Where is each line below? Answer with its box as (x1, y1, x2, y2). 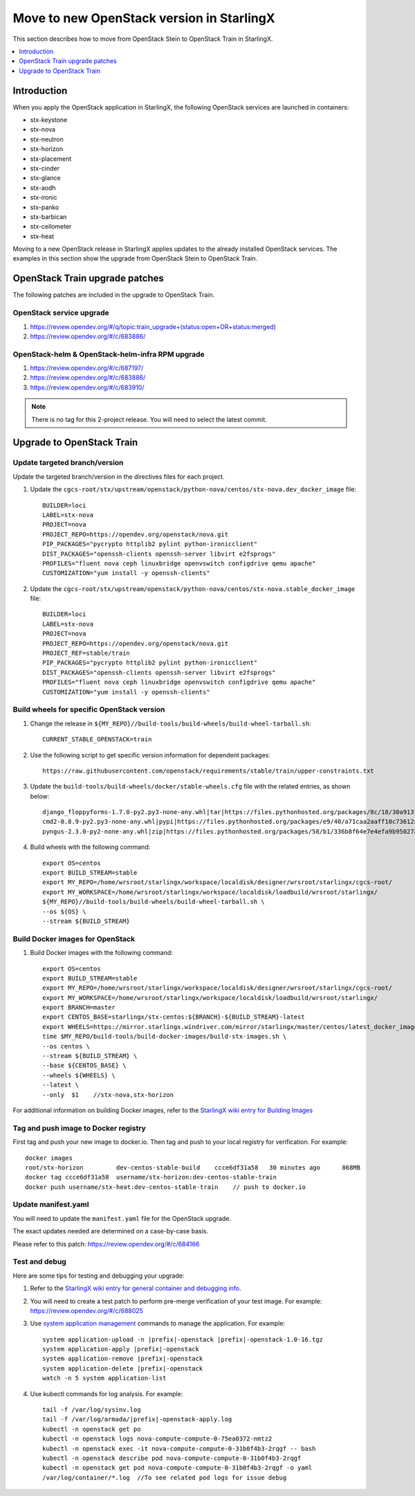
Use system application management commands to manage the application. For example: (30, 1319, 286, 1328)
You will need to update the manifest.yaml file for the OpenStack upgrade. (12, 1214, 232, 1222)
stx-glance (30, 174, 62, 182)
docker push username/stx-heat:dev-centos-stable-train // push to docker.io (25, 1183, 306, 1191)
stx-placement (30, 155, 72, 163)
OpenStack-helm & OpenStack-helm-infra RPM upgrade (12, 349, 205, 359)
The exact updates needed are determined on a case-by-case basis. (12, 1227, 209, 1235)
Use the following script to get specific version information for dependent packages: (30, 750, 271, 759)
